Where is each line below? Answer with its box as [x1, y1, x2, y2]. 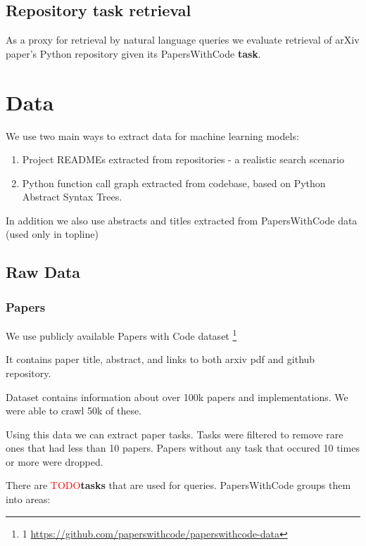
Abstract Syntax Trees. [22, 189, 122, 204]
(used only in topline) [6, 227, 99, 241]
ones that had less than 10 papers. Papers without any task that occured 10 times [6, 440, 360, 455]
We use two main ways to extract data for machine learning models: [6, 128, 299, 143]
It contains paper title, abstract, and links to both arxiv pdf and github [6, 352, 315, 367]
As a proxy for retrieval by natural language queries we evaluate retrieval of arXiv [6, 32, 360, 47]
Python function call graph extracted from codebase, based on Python [22, 175, 326, 190]
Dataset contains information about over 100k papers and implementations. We [6, 389, 348, 404]
